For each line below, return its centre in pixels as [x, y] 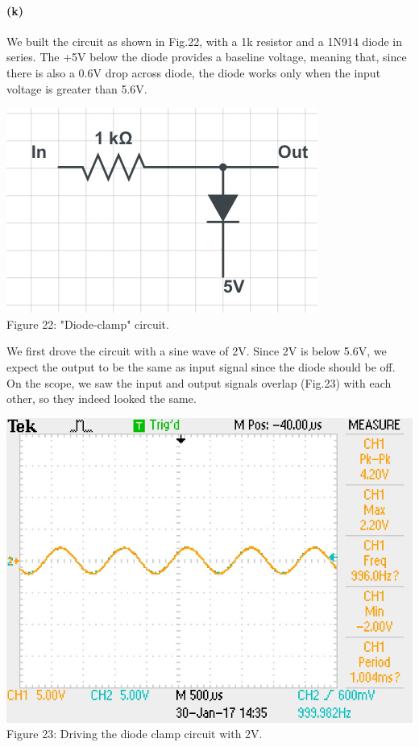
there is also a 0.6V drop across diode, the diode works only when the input [194, 72]
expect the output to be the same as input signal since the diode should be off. [201, 366]
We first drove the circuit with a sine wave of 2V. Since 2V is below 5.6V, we [197, 351]
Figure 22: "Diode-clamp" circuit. [88, 324]
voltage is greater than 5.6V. [77, 88]
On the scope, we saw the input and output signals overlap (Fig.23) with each [199, 382]
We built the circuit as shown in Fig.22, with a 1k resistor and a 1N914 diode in [205, 41]
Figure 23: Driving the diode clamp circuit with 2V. [135, 734]
